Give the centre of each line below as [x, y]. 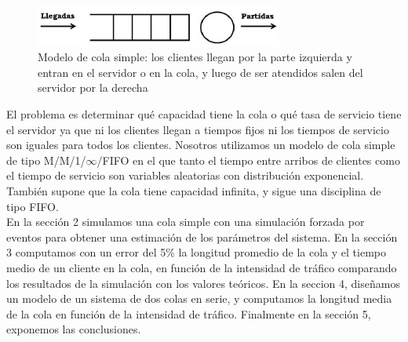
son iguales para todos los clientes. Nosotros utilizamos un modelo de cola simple [201, 145]
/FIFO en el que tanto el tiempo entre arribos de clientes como [248, 160]
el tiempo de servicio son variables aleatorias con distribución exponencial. [185, 175]
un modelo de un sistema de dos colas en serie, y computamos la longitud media [199, 298]
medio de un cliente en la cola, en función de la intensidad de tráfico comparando [202, 267]
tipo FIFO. [33, 206]
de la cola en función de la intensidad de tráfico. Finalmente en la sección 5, [189, 313]
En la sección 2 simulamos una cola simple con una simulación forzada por [186, 222]
